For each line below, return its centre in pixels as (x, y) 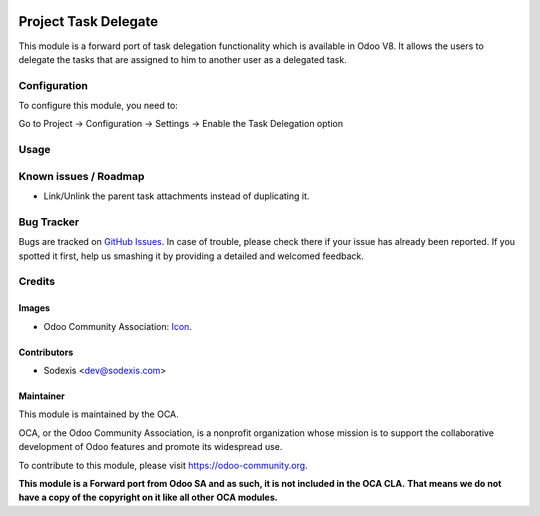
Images (34, 308)
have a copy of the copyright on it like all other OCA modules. (148, 497)
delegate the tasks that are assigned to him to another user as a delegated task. (182, 59)
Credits (36, 282)
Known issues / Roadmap (81, 176)
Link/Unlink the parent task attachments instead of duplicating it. (176, 196)
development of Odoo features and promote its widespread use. (150, 447)
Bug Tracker (49, 222)
